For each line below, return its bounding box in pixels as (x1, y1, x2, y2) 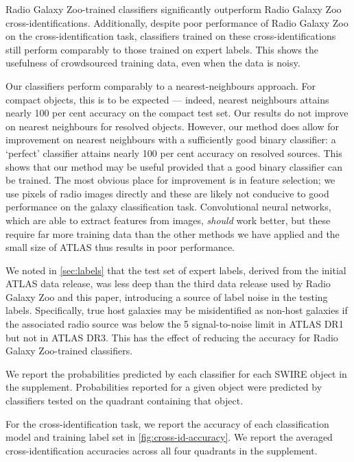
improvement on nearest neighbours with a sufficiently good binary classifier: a (5, 132, 336, 147)
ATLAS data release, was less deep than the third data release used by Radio (5, 276, 331, 291)
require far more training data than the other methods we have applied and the (5, 226, 340, 241)
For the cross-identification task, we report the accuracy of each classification (5, 416, 329, 430)
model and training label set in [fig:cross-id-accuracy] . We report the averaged (5, 430, 333, 444)
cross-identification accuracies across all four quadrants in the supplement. (5, 443, 318, 457)
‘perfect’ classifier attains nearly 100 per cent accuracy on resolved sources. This (5, 145, 342, 160)
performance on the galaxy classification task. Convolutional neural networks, (5, 199, 331, 214)
